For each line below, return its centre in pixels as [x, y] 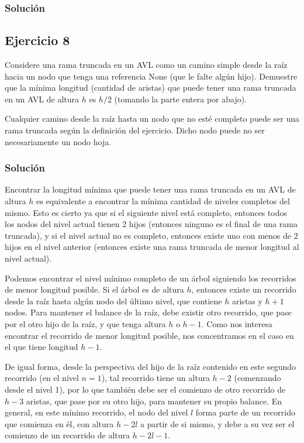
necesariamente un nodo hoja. [58, 141]
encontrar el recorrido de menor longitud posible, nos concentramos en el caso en [149, 335]
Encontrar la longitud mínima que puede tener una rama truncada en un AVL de [150, 189]
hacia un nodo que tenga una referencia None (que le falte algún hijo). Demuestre [151, 76]
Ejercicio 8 [37, 40]
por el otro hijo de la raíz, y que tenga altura [85, 323]
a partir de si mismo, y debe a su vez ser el [217, 423]
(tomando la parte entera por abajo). [181, 99]
